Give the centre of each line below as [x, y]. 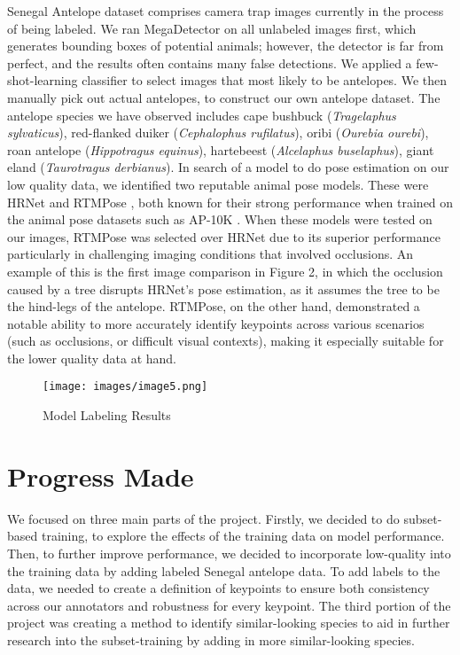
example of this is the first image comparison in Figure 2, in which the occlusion [225, 271]
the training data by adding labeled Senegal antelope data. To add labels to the [224, 570]
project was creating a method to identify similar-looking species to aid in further [229, 623]
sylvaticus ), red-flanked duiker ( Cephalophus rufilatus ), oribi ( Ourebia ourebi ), [218, 133]
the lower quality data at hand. [92, 358]
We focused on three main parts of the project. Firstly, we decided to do [203, 518]
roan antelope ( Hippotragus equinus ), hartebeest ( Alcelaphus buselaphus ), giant [221, 149]
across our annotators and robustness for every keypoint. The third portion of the [229, 605]
